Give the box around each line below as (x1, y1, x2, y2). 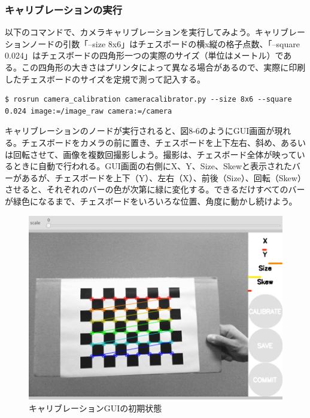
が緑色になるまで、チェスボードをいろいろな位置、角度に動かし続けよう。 (5, 194, 297, 207)
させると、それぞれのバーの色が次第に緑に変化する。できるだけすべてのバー (5, 183, 305, 196)
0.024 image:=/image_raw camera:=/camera (5, 106, 172, 115)
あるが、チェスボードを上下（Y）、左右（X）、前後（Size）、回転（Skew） (21, 171, 306, 184)
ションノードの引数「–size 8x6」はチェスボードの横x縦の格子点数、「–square (5, 37, 300, 50)
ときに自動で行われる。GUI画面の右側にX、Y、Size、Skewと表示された (13, 160, 293, 172)
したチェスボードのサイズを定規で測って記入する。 (5, 72, 205, 85)
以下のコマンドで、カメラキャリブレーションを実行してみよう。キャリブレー (5, 26, 305, 38)
